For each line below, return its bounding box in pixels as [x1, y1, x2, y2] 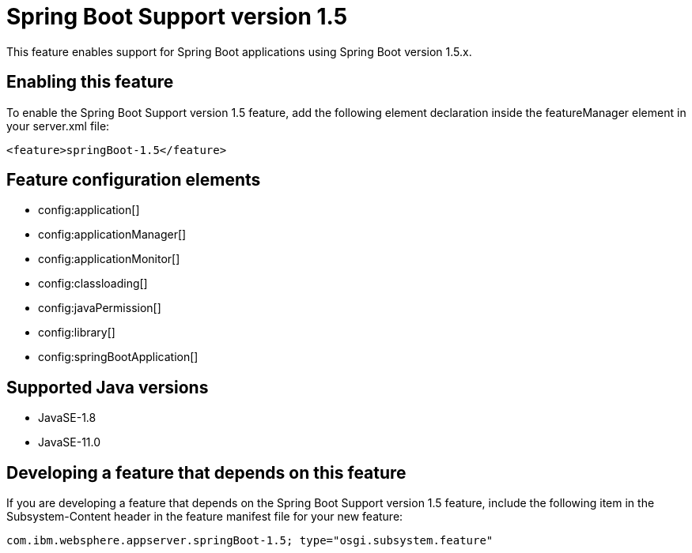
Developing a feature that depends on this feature [6, 462, 407, 483]
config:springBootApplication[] [38, 350, 199, 364]
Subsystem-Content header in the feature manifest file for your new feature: [6, 510, 403, 524]
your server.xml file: [6, 118, 110, 133]
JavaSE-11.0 [38, 435, 101, 450]
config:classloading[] [38, 276, 148, 291]
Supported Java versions [6, 377, 209, 397]
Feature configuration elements [6, 170, 261, 190]
